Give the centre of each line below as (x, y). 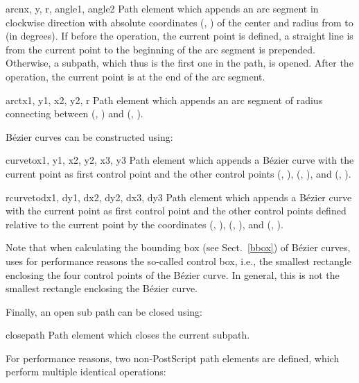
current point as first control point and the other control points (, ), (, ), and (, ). (178, 173)
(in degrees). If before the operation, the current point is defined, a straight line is (179, 36)
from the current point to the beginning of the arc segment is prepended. (160, 49)
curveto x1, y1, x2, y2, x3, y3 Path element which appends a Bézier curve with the (180, 160)
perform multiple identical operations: (86, 372)
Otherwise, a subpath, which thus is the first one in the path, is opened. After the (179, 63)
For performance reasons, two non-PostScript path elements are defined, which (173, 358)
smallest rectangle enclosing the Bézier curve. (102, 288)
